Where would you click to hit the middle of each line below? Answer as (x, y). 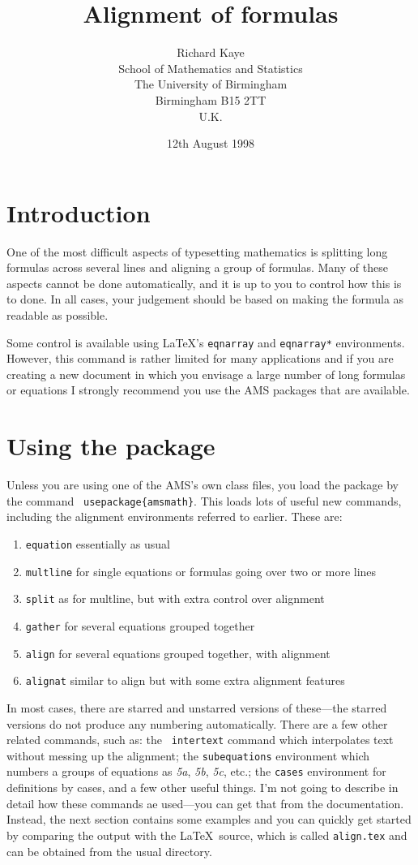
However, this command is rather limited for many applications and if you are (200, 358)
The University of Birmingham (211, 84)
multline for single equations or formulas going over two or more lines (201, 571)
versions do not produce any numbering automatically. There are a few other (197, 723)
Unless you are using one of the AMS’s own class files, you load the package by (203, 485)
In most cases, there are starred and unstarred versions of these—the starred (197, 707)
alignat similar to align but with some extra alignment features (185, 680)
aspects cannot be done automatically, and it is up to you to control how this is (204, 283)
